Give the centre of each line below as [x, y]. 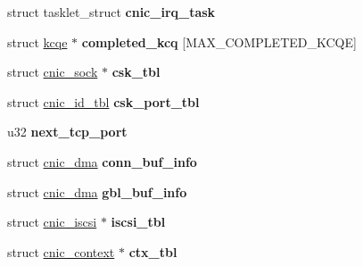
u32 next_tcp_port [67, 132]
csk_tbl [136, 72]
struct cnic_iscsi [52, 222]
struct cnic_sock [53, 72]
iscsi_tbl [138, 222]
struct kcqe [37, 42]
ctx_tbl [153, 251]
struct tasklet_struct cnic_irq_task [111, 12]
